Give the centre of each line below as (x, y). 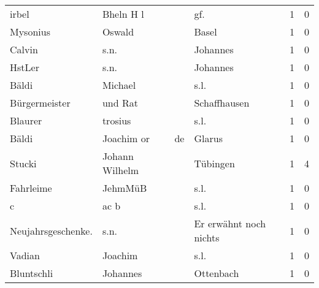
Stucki (23, 163)
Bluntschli (32, 273)
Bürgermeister (40, 103)
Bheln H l (123, 14)
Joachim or (126, 138)
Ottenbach (217, 273)
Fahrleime (31, 188)
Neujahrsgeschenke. (51, 230)
